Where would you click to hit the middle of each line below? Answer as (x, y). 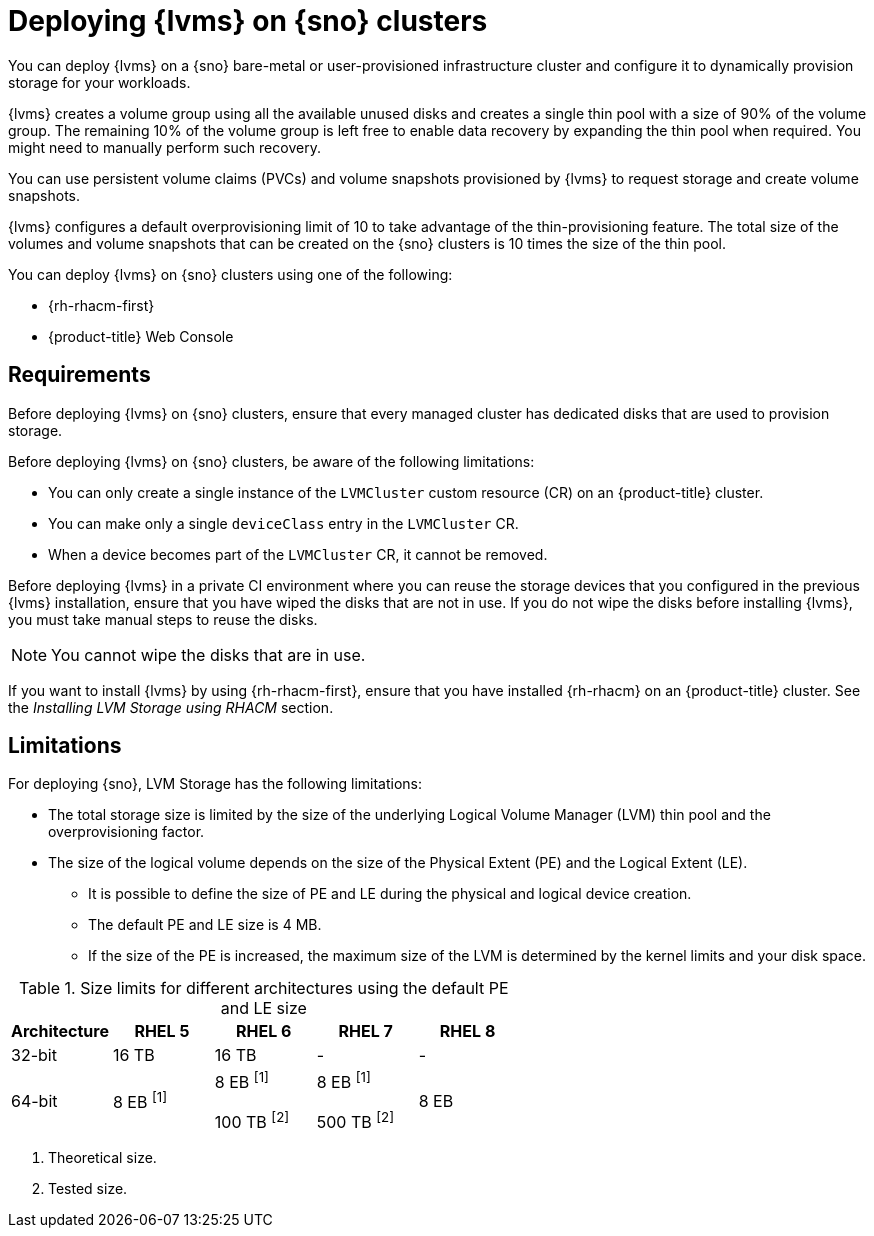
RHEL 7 (365, 1031)
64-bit (34, 1100)
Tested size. (88, 1189)
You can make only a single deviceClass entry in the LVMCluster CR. (283, 523)
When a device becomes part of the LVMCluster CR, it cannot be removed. (298, 554)
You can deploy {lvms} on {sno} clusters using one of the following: (230, 274)
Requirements (79, 375)
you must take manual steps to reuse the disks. (163, 619)
